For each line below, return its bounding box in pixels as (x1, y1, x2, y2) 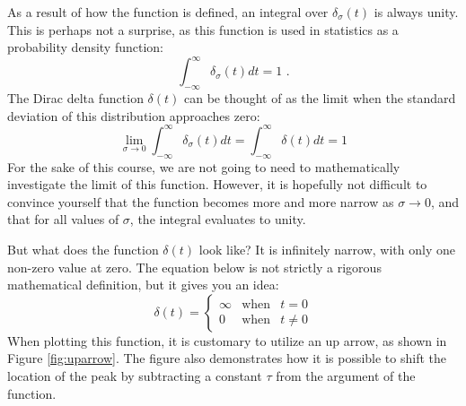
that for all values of (7, 210, 119, 229)
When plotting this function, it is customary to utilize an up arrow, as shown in (7, 331, 447, 350)
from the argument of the (276, 366, 416, 384)
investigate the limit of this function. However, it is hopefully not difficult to (7, 175, 427, 194)
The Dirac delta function (7, 89, 144, 108)
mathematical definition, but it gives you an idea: (7, 275, 279, 294)
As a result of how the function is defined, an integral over (7, 3, 329, 21)
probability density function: (7, 38, 164, 56)
